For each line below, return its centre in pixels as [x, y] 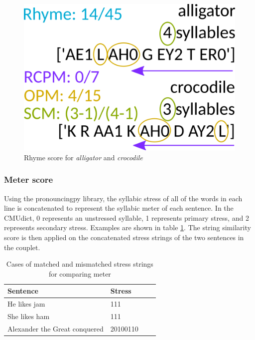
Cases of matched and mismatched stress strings [80, 264]
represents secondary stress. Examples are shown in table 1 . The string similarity [127, 227]
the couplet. [22, 247]
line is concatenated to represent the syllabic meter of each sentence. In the [119, 208]
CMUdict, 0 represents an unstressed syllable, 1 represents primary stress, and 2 [127, 217]
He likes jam [26, 304]
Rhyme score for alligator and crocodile [83, 157]
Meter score [29, 179]
